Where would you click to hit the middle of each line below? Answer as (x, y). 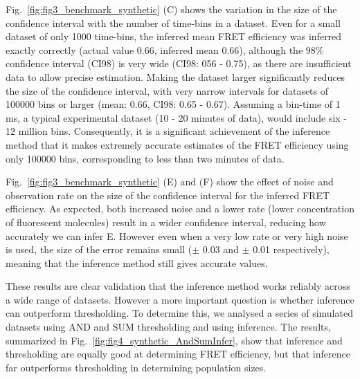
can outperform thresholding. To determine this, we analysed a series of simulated (179, 313)
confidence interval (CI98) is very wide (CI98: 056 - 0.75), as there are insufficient (179, 63)
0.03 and (220, 249)
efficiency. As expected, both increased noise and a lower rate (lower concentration (180, 209)
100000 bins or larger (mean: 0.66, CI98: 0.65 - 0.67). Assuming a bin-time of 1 (173, 104)
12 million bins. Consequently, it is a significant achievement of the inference (168, 131)
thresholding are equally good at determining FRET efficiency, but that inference (178, 354)
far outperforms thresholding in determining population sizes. (136, 367)
